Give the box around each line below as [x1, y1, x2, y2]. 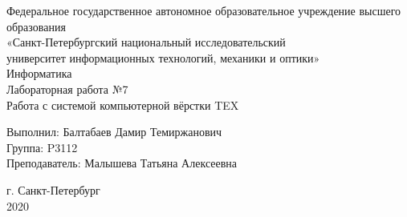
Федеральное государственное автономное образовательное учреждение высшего [6, 2, 401, 18]
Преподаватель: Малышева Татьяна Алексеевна [6, 155, 238, 171]
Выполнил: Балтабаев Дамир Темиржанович [6, 123, 222, 140]
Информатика [6, 65, 72, 82]
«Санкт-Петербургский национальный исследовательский [6, 34, 286, 50]
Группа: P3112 [6, 139, 78, 155]
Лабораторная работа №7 [6, 80, 128, 97]
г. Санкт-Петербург [6, 181, 100, 198]
